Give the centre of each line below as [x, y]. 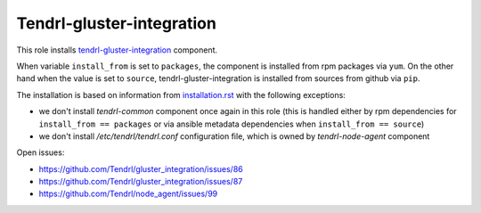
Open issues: [41, 152]
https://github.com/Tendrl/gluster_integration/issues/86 [141, 168]
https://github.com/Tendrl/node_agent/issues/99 [128, 194]
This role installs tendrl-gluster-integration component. [117, 50]
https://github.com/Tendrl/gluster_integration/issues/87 [141, 182]
